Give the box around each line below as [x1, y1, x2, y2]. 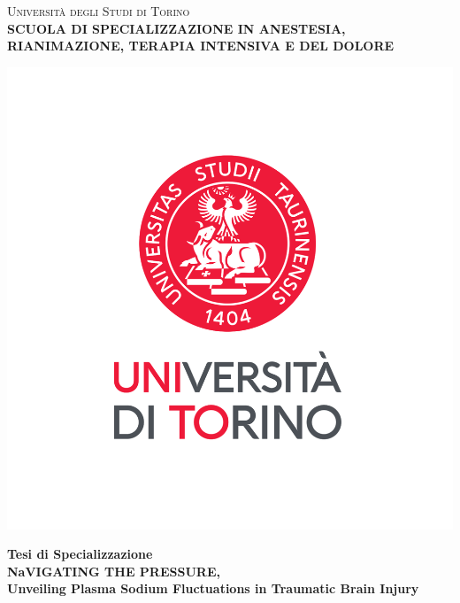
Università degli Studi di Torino [7, 2, 190, 19]
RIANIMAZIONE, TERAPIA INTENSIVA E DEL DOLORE [7, 36, 395, 55]
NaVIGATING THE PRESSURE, [7, 561, 220, 580]
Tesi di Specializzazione [7, 545, 153, 563]
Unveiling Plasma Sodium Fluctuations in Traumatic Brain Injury [7, 579, 419, 598]
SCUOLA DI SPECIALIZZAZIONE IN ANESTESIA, [7, 19, 346, 37]
